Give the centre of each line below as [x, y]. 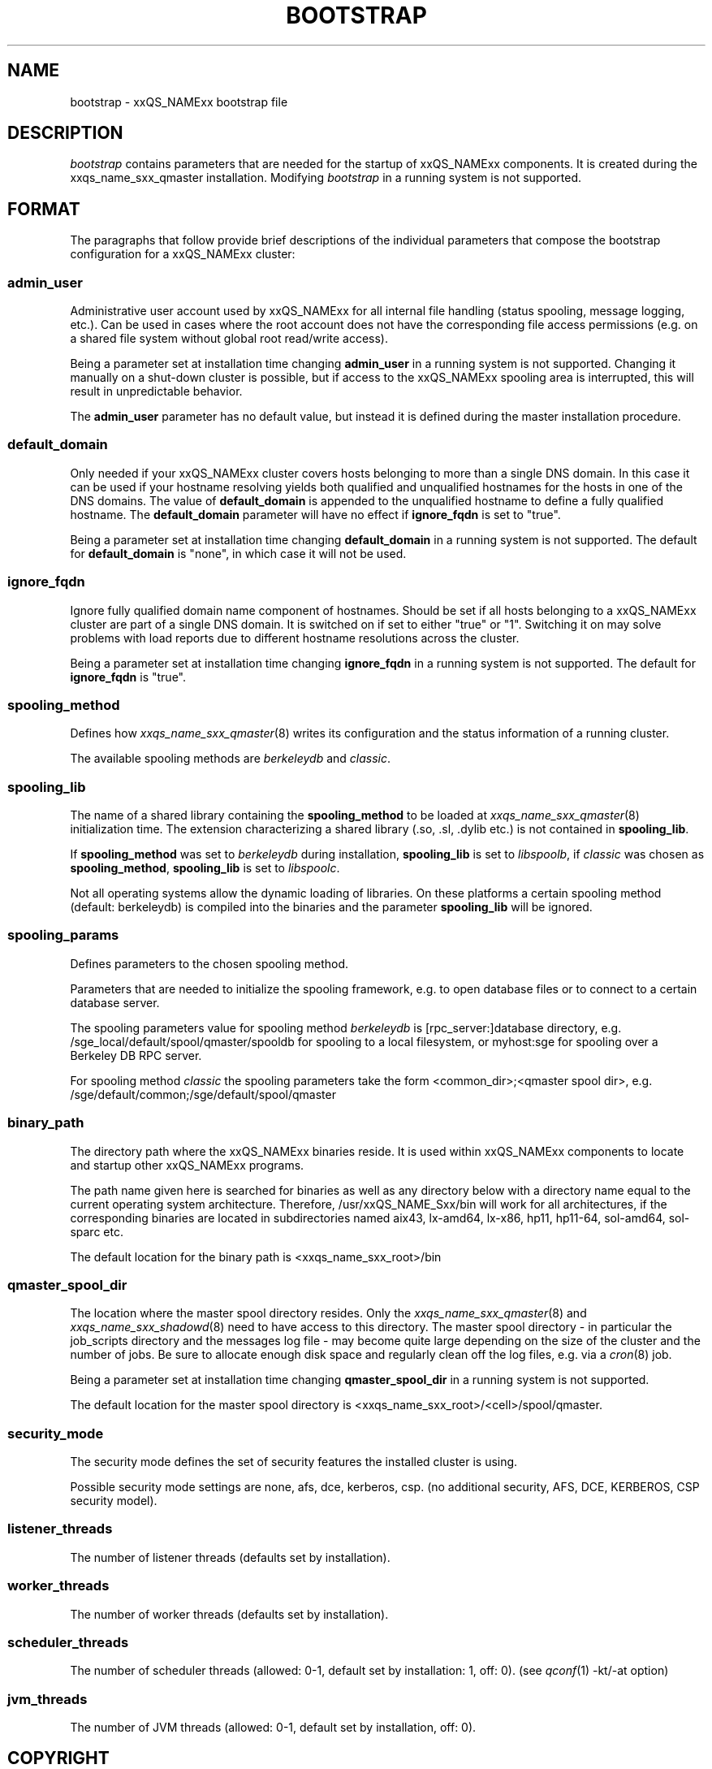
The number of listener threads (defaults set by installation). [230, 1557]
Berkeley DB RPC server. [136, 1055]
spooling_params [63, 935]
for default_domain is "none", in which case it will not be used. [238, 553]
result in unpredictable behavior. [156, 391]
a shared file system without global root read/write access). [229, 339]
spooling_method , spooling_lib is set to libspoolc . [205, 868]
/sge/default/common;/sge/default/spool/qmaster [203, 1094]
